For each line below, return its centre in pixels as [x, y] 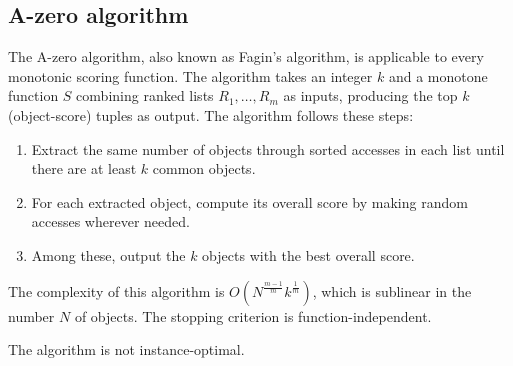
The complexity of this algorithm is [116, 290]
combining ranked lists [145, 95]
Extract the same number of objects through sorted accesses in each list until [268, 148]
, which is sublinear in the [392, 290]
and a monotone [438, 75]
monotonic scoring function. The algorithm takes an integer [190, 75]
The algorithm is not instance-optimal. [126, 349]
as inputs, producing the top [370, 95]
